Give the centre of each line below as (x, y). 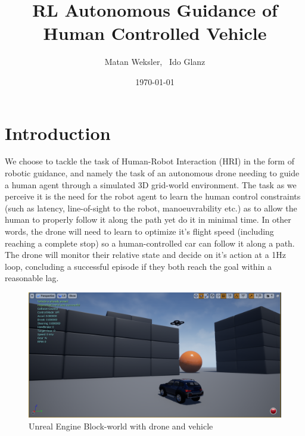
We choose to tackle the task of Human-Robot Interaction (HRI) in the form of (150, 161)
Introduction (58, 133)
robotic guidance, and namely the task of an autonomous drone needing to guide (152, 173)
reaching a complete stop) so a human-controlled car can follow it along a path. (150, 243)
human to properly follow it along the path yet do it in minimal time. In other (148, 219)
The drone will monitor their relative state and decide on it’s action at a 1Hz (146, 255)
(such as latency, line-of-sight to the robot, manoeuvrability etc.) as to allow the (151, 208)
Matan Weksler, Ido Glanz (155, 62)
